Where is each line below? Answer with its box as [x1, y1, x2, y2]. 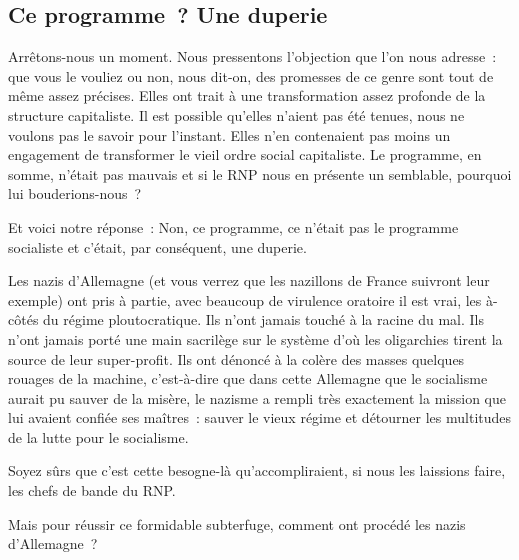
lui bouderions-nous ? [8, 183, 142, 204]
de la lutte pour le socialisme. [8, 426, 189, 447]
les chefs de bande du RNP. [8, 480, 176, 501]
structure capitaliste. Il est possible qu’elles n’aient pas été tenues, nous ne [8, 104, 465, 125]
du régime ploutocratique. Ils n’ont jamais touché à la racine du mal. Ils [43, 309, 485, 330]
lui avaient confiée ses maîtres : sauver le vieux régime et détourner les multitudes [8, 407, 512, 428]
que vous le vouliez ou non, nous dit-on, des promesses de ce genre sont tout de [8, 65, 494, 86]
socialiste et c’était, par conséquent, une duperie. [8, 236, 307, 257]
